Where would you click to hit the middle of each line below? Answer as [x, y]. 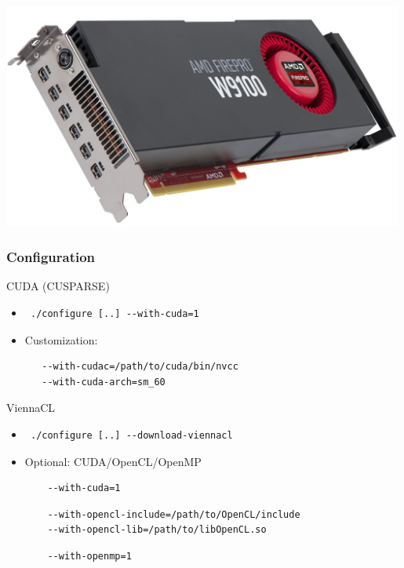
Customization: [61, 339]
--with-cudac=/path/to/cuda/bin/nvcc [140, 367]
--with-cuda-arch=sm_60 [104, 382]
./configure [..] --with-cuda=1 [115, 314]
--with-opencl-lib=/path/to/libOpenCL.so [157, 530]
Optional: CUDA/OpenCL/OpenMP [113, 461]
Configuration [51, 257]
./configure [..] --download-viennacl [131, 436]
